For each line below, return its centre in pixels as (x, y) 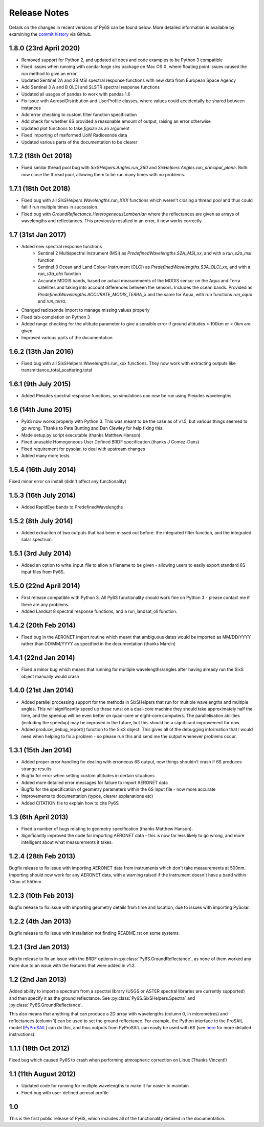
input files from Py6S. (43, 572)
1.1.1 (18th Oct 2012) (39, 1048)
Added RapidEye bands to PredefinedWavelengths (72, 507)
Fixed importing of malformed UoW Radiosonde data (74, 135)
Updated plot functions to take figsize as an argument (75, 128)
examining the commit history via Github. (50, 34)
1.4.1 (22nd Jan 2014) (42, 658)
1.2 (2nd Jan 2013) (38, 979)
